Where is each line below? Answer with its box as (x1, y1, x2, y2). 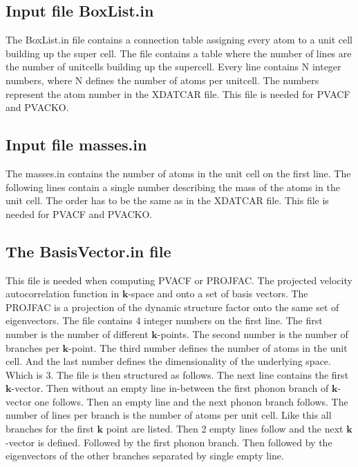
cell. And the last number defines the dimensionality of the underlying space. (6, 354, 331, 368)
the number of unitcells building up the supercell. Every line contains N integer (6, 59, 341, 74)
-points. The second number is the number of (157, 326, 348, 341)
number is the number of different (6, 326, 149, 341)
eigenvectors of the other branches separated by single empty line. (6, 448, 284, 463)
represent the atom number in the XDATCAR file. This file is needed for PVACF (6, 86, 350, 101)
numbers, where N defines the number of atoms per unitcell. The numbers (6, 72, 319, 87)
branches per (6, 340, 59, 355)
